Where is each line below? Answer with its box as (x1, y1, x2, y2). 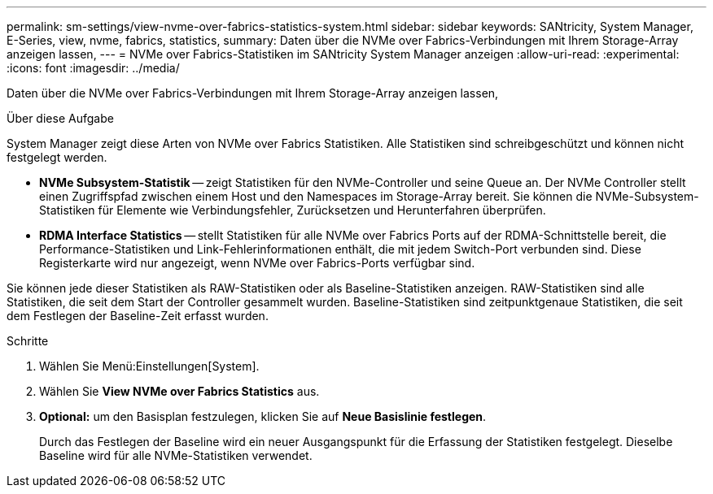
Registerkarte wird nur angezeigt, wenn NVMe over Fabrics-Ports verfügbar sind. (39, 256, 475, 270)
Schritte (7, 334, 49, 348)
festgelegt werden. (7, 150, 107, 164)
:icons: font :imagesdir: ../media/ (7, 61, 180, 75)
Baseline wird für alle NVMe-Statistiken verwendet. (39, 448, 313, 462)
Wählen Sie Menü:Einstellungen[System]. (39, 359, 260, 373)
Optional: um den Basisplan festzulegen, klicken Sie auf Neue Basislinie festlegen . (39, 409, 487, 423)
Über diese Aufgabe (7, 111, 114, 125)
